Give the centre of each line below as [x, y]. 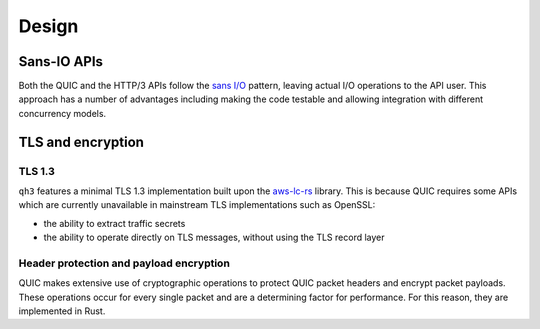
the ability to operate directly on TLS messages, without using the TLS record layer [214, 237]
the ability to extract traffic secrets [114, 223]
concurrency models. [62, 113]
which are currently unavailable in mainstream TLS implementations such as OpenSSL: [197, 205]
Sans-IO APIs [61, 61]
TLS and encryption [81, 141]
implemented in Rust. [62, 311]
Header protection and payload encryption [124, 263]
